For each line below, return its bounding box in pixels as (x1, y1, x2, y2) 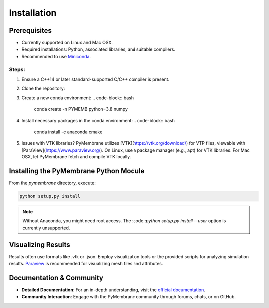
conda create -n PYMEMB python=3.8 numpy (34, 106, 128, 112)
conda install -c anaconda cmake (34, 129, 103, 135)
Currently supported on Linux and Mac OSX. (21, 40, 113, 46)
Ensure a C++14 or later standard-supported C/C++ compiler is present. (21, 76, 170, 82)
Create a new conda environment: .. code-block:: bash (21, 95, 134, 101)
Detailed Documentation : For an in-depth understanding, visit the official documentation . (21, 287, 205, 293)
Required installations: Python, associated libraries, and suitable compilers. (21, 46, 175, 52)
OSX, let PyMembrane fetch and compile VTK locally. (21, 154, 131, 160)
